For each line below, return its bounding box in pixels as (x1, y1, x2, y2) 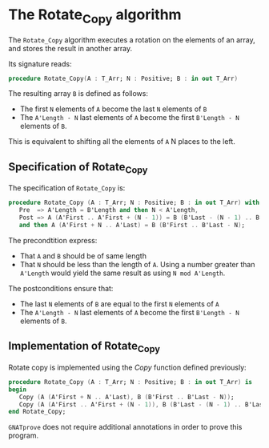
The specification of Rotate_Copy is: (8, 183, 126, 193)
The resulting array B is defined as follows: (8, 89, 148, 98)
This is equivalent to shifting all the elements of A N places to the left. (8, 137, 236, 146)
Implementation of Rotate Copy (8, 339, 161, 355)
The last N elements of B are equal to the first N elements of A (19, 298, 219, 309)
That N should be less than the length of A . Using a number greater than (19, 259, 255, 269)
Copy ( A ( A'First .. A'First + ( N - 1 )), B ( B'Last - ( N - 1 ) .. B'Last (18, 400, 267, 409)
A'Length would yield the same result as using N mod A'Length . (19, 268, 226, 278)
